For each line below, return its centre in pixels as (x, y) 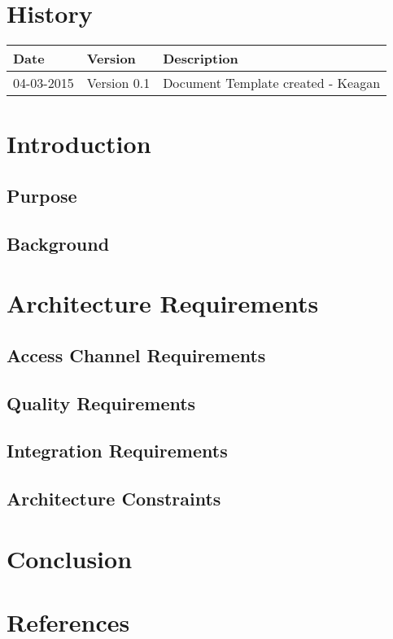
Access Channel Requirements (136, 355)
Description (201, 59)
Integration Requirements (117, 451)
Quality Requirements (101, 403)
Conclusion (70, 558)
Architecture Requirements (163, 303)
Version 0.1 (118, 83)
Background (58, 243)
